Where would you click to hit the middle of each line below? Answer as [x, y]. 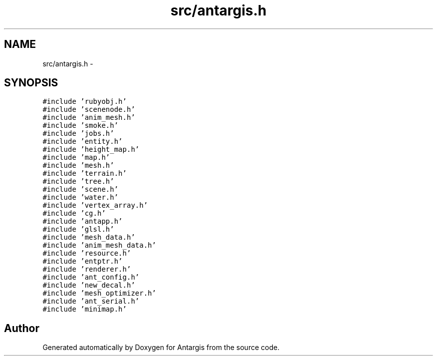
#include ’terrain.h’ [85, 174]
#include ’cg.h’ [74, 213]
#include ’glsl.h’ [78, 229]
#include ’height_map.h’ [91, 150]
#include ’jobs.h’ [78, 134]
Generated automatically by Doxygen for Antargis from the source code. [161, 348]
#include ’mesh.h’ [78, 166]
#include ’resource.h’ [87, 253]
